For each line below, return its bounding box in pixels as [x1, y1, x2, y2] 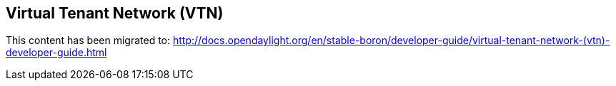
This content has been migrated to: [6, 34, 171, 47]
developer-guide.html [6, 46, 107, 59]
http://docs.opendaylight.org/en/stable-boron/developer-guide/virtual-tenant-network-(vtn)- [172, 34, 610, 47]
